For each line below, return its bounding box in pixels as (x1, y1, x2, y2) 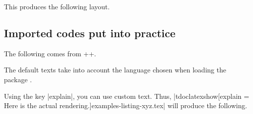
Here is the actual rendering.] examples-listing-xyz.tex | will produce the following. (4, 100, 247, 111)
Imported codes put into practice (4, 25, 176, 40)
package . (4, 74, 32, 84)
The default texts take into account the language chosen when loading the (4, 65, 227, 75)
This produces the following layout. (4, 1, 110, 11)
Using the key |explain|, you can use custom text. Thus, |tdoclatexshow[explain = (4, 91, 250, 101)
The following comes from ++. (4, 48, 96, 58)
